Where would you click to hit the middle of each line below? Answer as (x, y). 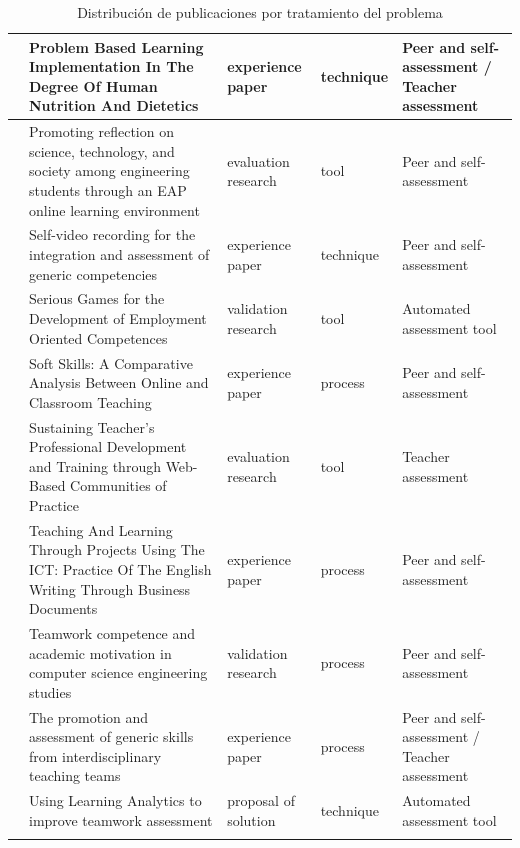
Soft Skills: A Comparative (111, 362)
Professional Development (108, 446)
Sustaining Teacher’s (92, 426)
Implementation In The (111, 66)
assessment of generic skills (111, 736)
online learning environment (114, 209)
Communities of (118, 485)
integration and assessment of (119, 254)
